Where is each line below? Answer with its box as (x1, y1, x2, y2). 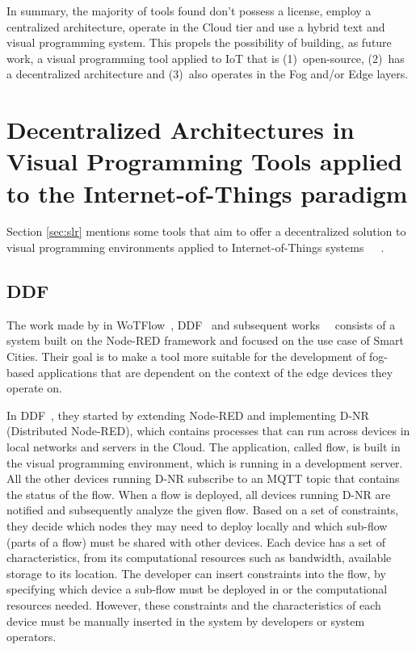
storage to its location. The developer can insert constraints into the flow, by (6, 564, 386, 581)
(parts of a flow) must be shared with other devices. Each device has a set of (6, 533, 385, 550)
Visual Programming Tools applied (6, 145, 403, 178)
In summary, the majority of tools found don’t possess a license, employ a (6, 2, 372, 19)
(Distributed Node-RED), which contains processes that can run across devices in (6, 422, 410, 439)
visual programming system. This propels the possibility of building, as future (6, 34, 392, 51)
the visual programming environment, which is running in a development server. (6, 454, 403, 471)
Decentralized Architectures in (6, 113, 355, 146)
